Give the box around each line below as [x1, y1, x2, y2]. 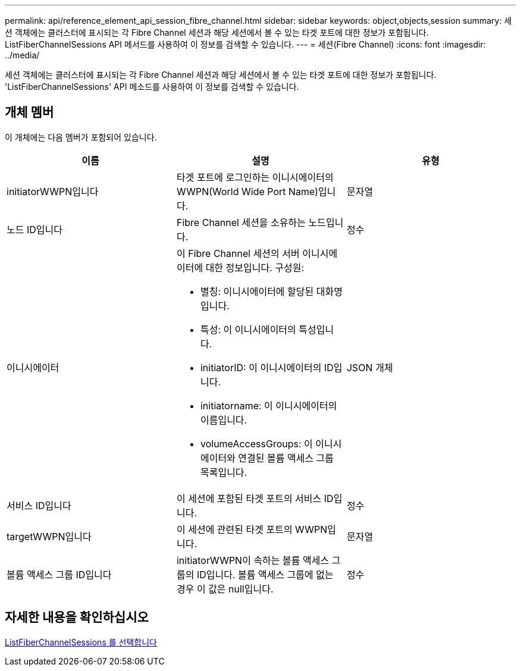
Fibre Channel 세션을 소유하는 [176, 216, 306, 228]
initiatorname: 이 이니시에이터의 [200, 399, 337, 412]
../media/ [5, 50, 40, 60]
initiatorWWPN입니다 [7, 185, 99, 197]
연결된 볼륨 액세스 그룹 [238, 451, 334, 464]
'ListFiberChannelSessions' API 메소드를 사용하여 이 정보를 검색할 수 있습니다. [5, 81, 299, 92]
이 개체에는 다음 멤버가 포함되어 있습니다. [5, 131, 157, 142]
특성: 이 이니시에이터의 [200, 323, 296, 335]
